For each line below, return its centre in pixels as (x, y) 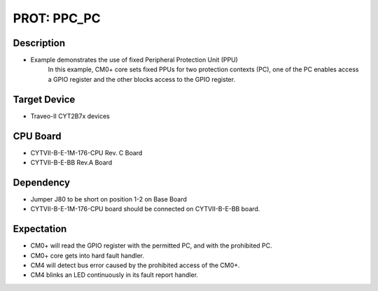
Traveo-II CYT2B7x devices (70, 116)
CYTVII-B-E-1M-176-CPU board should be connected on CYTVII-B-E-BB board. (145, 209)
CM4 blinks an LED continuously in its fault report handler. (114, 275)
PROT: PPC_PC (57, 18)
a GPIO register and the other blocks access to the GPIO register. (142, 79)
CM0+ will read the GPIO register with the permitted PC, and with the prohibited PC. (151, 246)
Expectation (40, 229)
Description (39, 43)
